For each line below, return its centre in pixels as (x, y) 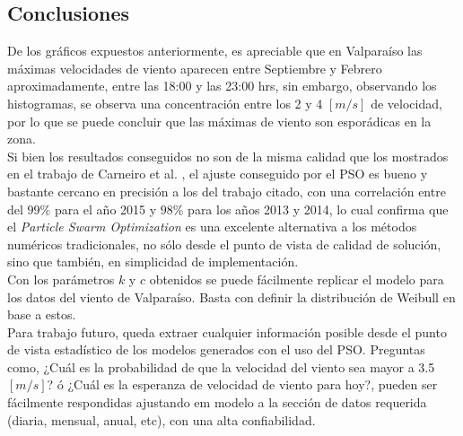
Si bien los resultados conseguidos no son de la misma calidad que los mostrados (228, 156)
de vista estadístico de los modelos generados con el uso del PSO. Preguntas (216, 349)
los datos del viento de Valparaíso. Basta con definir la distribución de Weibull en (231, 296)
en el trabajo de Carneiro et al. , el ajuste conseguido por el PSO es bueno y (218, 174)
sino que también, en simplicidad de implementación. (153, 262)
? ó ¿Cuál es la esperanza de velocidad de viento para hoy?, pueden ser (242, 384)
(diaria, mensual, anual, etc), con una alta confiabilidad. (162, 419)
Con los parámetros (61, 279)
